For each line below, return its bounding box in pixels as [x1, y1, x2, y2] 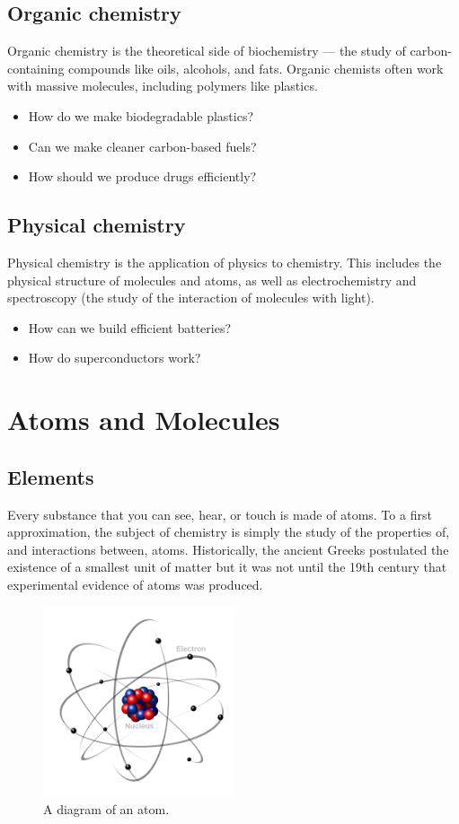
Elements [7, 462, 94, 490]
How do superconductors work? [28, 348, 201, 367]
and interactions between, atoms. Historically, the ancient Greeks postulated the [7, 539, 449, 558]
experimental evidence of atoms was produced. [7, 574, 263, 593]
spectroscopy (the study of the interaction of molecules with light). [7, 288, 375, 307]
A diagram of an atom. [43, 800, 170, 819]
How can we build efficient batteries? [28, 318, 232, 337]
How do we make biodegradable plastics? [28, 106, 254, 125]
